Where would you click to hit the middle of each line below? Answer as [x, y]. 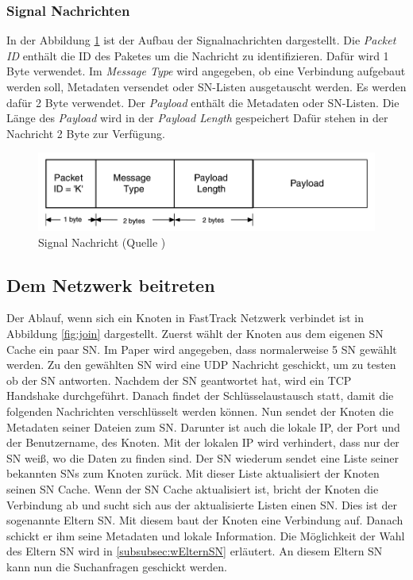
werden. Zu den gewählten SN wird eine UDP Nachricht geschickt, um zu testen [201, 365]
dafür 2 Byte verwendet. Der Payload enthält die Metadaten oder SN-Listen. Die [203, 102]
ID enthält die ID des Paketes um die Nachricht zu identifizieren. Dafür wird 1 [198, 55]
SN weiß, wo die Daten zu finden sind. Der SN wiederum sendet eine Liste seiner [203, 457]
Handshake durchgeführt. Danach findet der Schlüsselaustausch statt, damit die [200, 396]
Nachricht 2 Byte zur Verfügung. [86, 133]
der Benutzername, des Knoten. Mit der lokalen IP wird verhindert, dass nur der [203, 442]
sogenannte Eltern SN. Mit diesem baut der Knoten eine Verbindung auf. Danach [205, 520]
